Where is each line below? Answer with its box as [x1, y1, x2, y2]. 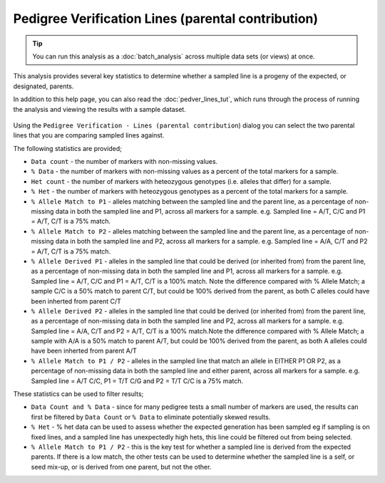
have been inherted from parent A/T [31, 346, 137, 355]
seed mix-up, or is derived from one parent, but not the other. [31, 462, 212, 471]
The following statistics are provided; [13, 144, 123, 152]
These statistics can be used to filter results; [13, 390, 144, 398]
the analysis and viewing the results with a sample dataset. [13, 105, 187, 113]
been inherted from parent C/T [31, 296, 121, 306]
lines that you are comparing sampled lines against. [13, 131, 165, 140]
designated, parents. [13, 82, 74, 90]
